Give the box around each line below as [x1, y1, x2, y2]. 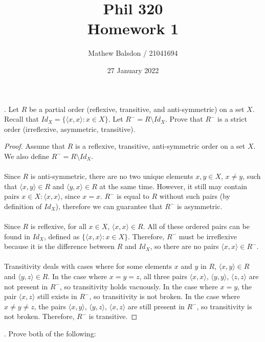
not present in [4, 281, 48, 291]
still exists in [37, 291, 77, 302]
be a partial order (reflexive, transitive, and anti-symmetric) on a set [29, 103, 245, 114]
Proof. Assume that [4, 141, 65, 151]
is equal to [117, 191, 149, 201]
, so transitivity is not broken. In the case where [89, 291, 240, 302]
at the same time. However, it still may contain [99, 180, 248, 191]
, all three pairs [139, 271, 187, 281]
